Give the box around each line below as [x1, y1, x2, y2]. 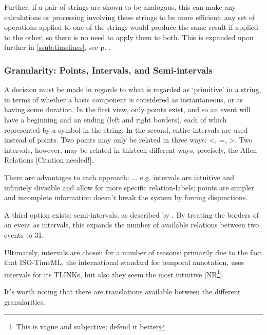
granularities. [4, 296, 45, 307]
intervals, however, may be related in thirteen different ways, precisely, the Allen [4, 144, 257, 155]
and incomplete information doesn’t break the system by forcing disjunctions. [4, 192, 248, 203]
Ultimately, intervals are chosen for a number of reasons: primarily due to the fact [4, 246, 262, 257]
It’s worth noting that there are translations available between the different [4, 286, 241, 296]
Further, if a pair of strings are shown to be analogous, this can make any [4, 2, 236, 12]
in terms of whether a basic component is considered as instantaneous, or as [4, 94, 243, 104]
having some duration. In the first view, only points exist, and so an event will [4, 104, 251, 115]
